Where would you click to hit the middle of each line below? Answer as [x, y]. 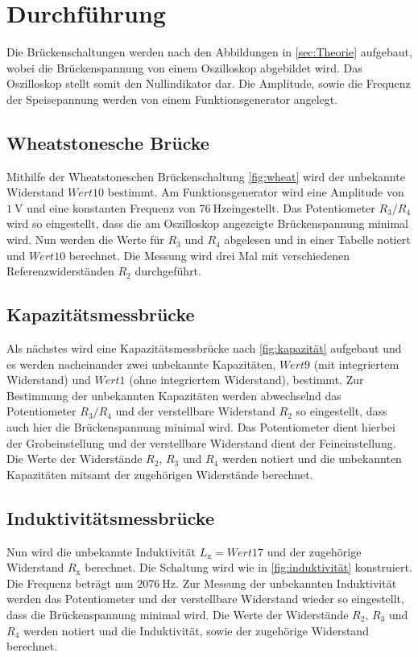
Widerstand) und [49, 380]
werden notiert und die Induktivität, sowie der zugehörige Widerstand [196, 630]
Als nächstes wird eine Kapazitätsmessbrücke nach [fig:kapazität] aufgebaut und [204, 348]
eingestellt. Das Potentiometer [301, 207]
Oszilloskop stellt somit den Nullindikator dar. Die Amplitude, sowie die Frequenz [209, 83]
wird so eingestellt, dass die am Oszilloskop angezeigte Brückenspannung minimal [207, 223]
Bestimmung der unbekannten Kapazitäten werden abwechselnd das [174, 395]
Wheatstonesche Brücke [108, 142]
